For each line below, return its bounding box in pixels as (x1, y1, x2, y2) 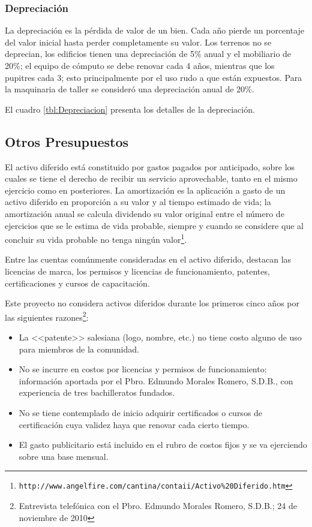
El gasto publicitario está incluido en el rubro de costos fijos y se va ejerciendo (19, 438, 307, 451)
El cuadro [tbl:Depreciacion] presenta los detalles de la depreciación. (5, 103, 255, 115)
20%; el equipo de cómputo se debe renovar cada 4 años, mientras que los (5, 59, 275, 71)
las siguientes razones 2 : (5, 309, 89, 323)
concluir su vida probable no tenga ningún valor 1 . (5, 231, 187, 245)
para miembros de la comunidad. (19, 342, 139, 355)
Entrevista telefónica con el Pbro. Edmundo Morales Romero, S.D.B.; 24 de (19, 499, 297, 512)
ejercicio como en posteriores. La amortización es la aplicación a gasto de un (5, 183, 286, 196)
